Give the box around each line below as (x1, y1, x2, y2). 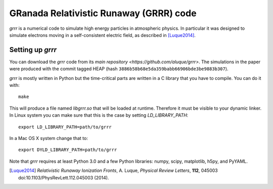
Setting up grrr (9, 45, 57, 54)
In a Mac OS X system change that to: (9, 135, 88, 141)
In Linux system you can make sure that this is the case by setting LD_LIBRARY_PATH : (9, 112, 189, 118)
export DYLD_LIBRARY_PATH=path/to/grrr (18, 147, 117, 153)
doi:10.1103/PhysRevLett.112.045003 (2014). (18, 174, 109, 180)
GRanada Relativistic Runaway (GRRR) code (9, 8, 197, 19)
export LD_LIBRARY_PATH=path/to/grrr (18, 124, 112, 130)
